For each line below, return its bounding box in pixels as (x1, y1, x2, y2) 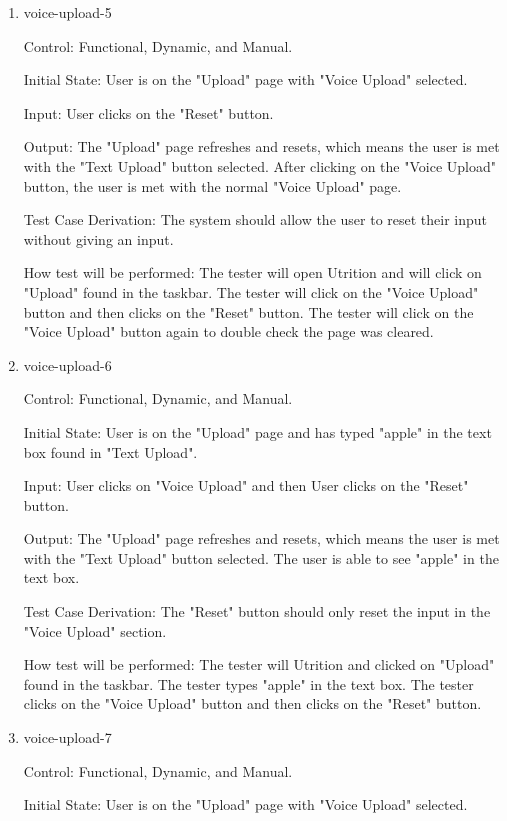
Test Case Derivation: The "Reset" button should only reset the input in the (23, 601, 491, 622)
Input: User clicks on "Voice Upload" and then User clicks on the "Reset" (23, 475, 469, 496)
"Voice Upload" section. (23, 620, 167, 641)
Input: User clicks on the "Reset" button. (23, 102, 274, 123)
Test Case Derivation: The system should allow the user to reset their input (23, 209, 488, 230)
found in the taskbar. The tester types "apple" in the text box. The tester (23, 673, 474, 694)
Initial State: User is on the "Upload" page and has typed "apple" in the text (23, 421, 492, 442)
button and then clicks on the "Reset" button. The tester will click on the (23, 301, 474, 322)
